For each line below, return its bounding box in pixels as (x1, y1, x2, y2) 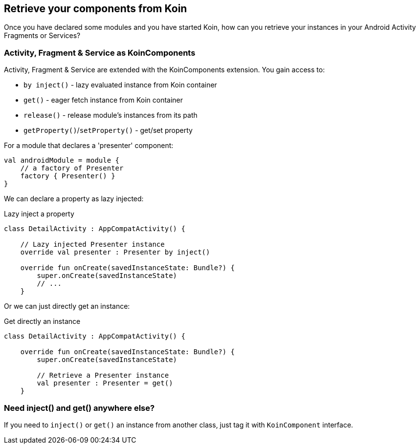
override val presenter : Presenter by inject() (20, 248, 210, 256)
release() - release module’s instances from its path (23, 111, 198, 120)
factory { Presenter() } (20, 172, 115, 180)
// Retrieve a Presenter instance (37, 371, 169, 380)
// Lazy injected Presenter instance (20, 240, 165, 249)
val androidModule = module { (4, 156, 120, 165)
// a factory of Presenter (20, 164, 124, 172)
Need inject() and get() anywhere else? (4, 403, 155, 413)
